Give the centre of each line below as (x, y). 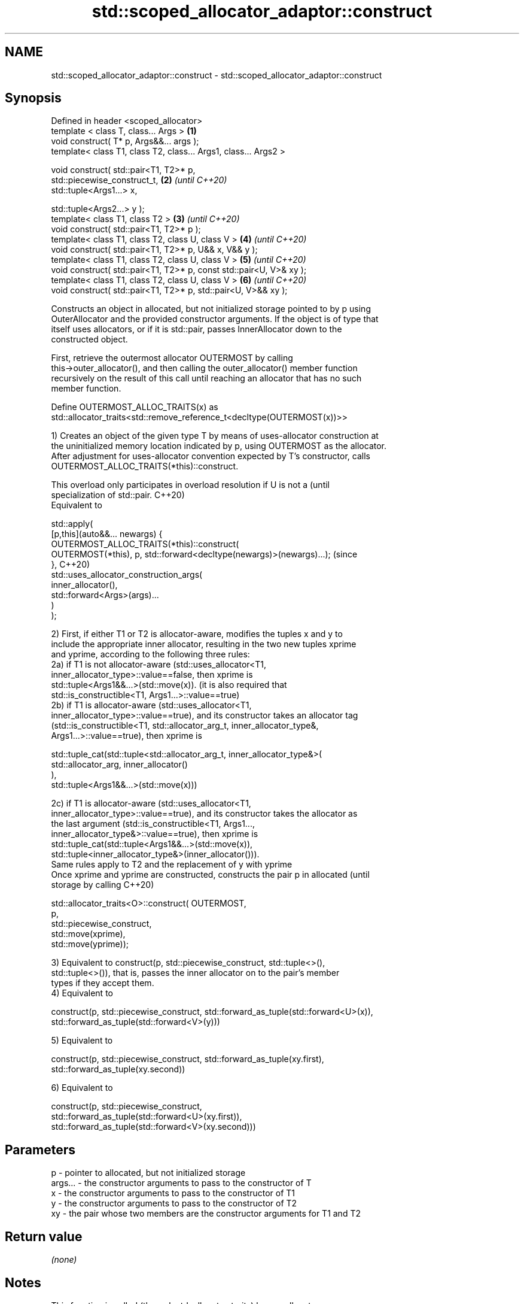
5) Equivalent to (82, 1041)
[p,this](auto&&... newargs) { (107, 534)
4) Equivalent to (82, 993)
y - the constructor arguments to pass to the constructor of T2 (174, 1203)
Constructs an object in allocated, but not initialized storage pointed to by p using (211, 309)
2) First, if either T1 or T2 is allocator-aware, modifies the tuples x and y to (197, 634)
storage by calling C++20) (103, 885)
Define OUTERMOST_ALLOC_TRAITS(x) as (135, 407)
